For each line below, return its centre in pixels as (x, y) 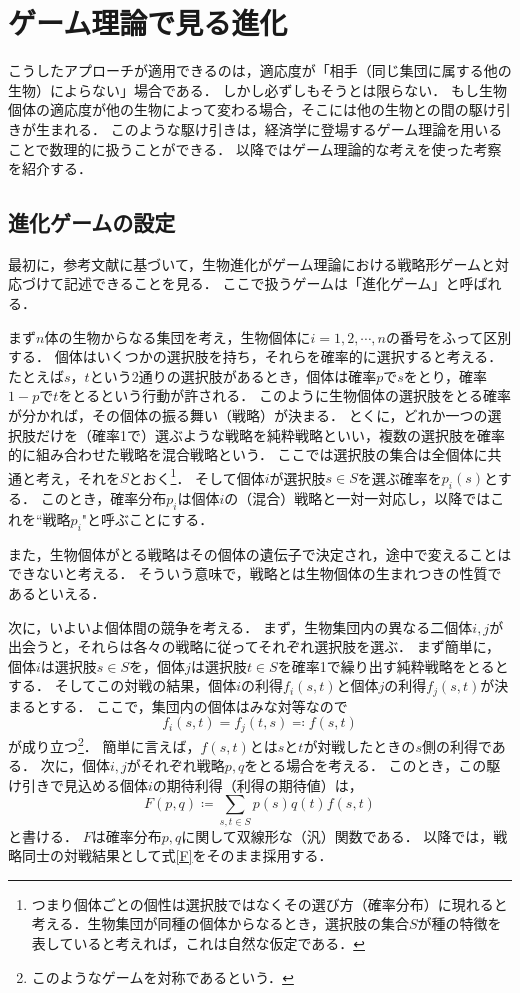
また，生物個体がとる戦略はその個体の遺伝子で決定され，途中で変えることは (260, 553)
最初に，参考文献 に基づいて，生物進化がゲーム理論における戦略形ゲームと (252, 263)
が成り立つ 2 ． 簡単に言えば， (104, 744)
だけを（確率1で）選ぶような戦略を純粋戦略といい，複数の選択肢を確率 (270, 434)
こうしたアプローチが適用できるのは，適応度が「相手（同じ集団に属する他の (260, 70)
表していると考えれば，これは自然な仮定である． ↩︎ (198, 943)
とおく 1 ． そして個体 (196, 476)
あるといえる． (57, 593)
